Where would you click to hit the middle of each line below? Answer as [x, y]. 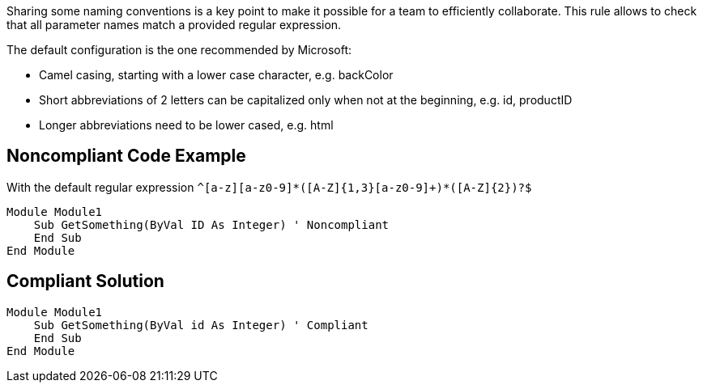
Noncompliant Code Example [126, 156]
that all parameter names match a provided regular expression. [174, 25]
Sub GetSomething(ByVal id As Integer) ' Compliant [201, 325]
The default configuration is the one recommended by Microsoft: [179, 50]
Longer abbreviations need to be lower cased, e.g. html [186, 125]
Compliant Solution [85, 281]
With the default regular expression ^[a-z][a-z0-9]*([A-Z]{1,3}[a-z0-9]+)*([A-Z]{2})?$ [269, 187]
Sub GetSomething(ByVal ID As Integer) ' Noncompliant [211, 224]
